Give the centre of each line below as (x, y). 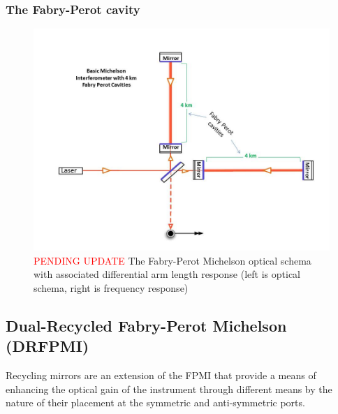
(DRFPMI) (47, 346)
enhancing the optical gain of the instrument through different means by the (169, 389)
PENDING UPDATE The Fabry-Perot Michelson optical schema (172, 260)
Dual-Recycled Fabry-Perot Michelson (146, 325)
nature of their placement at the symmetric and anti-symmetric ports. (155, 402)
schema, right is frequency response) (111, 288)
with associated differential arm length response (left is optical (167, 274)
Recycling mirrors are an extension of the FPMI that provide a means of (161, 375)
